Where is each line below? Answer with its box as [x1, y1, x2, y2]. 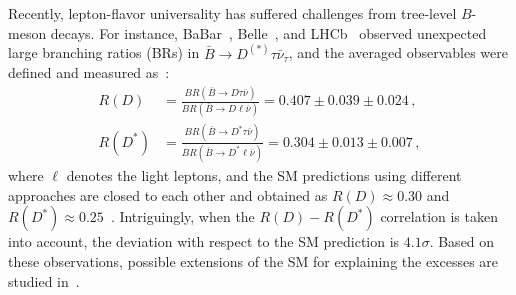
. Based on [429, 231, 495, 252]
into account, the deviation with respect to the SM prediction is [8, 231, 400, 252]
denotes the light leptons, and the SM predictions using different [66, 165, 462, 186]
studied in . [8, 270, 80, 291]
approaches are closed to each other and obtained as [8, 184, 328, 205]
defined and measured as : [8, 62, 170, 83]
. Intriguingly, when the [110, 206, 255, 227]
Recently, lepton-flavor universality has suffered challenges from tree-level [8, 3, 457, 23]
